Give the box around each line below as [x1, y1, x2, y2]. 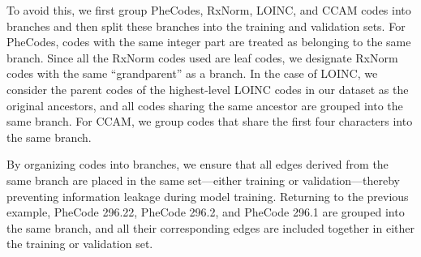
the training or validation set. [6, 235, 153, 252]
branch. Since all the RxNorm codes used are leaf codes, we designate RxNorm [6, 49, 398, 66]
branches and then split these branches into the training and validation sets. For [6, 17, 406, 34]
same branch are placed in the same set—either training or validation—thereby [6, 171, 401, 188]
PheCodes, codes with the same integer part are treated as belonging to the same [6, 33, 411, 50]
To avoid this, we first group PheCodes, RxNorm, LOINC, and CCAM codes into [6, 2, 411, 18]
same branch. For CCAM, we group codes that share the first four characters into [6, 113, 413, 130]
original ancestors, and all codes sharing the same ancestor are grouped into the [6, 96, 403, 114]
